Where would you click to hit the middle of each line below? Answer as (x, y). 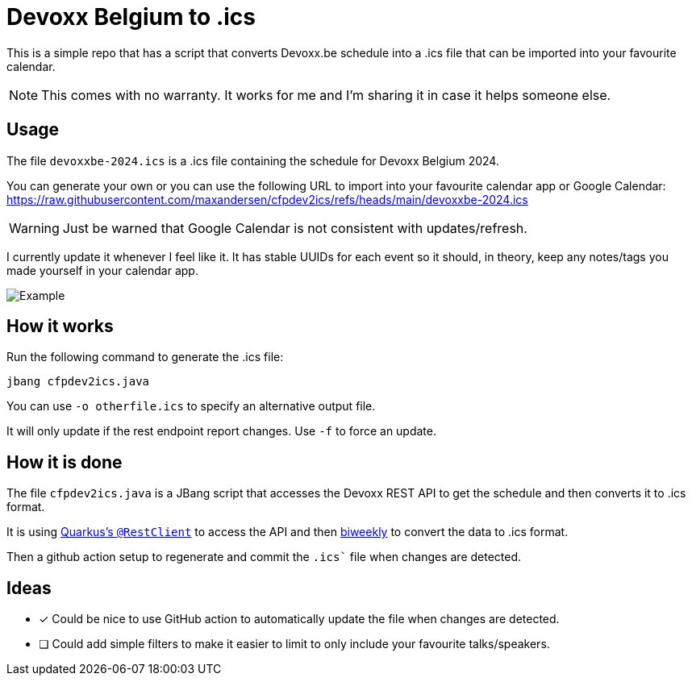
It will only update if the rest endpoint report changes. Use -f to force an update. (222, 431)
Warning (34, 228)
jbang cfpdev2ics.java (78, 382)
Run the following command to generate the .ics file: (145, 357)
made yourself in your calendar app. (102, 270)
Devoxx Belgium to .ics (131, 17)
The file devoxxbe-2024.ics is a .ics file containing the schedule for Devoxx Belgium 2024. (253, 160)
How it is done (65, 462)
